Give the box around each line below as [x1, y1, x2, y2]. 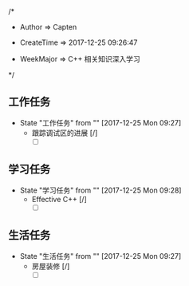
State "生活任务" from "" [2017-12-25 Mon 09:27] [19, 251, 182, 260]
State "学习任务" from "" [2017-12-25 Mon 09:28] [19, 185, 182, 195]
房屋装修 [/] [31, 261, 70, 271]
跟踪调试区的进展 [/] [31, 128, 98, 137]
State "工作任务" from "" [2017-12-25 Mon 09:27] [19, 117, 182, 127]
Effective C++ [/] [31, 194, 88, 204]
